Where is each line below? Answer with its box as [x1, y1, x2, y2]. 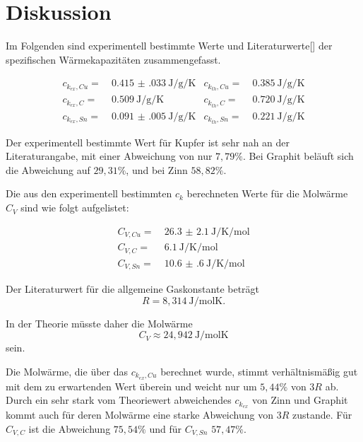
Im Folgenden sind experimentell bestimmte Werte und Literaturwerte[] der [6, 38, 333, 53]
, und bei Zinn [126, 162, 188, 177]
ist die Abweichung [28, 421, 111, 436]
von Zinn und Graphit [251, 392, 348, 407]
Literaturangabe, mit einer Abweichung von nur [6, 149, 213, 163]
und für [149, 421, 181, 436]
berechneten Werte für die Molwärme [186, 186, 348, 201]
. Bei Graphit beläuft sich [243, 149, 354, 163]
